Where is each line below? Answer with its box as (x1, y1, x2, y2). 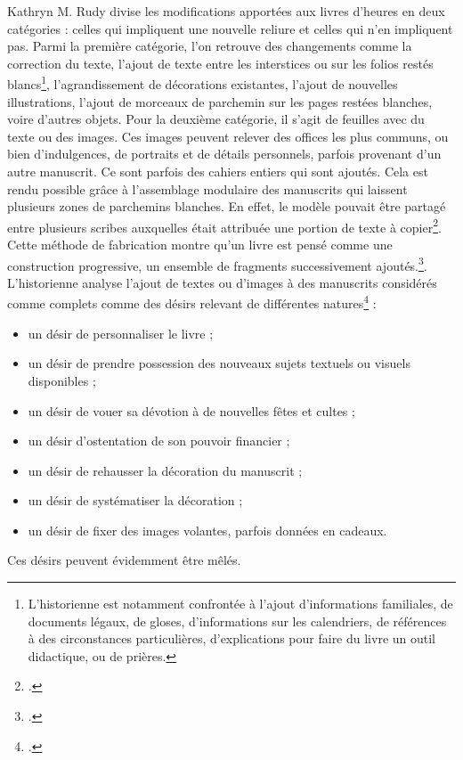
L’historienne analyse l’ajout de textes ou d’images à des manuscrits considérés (7, 273, 437, 291)
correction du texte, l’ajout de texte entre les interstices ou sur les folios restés (7, 53, 434, 72)
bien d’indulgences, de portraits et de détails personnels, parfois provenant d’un (7, 144, 442, 163)
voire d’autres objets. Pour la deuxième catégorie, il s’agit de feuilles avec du (7, 110, 425, 128)
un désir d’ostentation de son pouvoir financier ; (28, 431, 290, 450)
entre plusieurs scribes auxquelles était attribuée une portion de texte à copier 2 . (7, 215, 442, 236)
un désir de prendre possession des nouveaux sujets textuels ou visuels (28, 354, 410, 372)
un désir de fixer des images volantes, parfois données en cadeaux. (28, 520, 387, 539)
